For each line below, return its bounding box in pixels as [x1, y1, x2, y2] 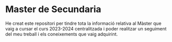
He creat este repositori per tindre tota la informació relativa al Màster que [5, 20, 162, 26]
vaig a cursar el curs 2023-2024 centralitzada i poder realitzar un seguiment [5, 25, 167, 31]
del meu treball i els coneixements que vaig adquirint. [5, 31, 118, 37]
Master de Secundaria [5, 4, 101, 15]
